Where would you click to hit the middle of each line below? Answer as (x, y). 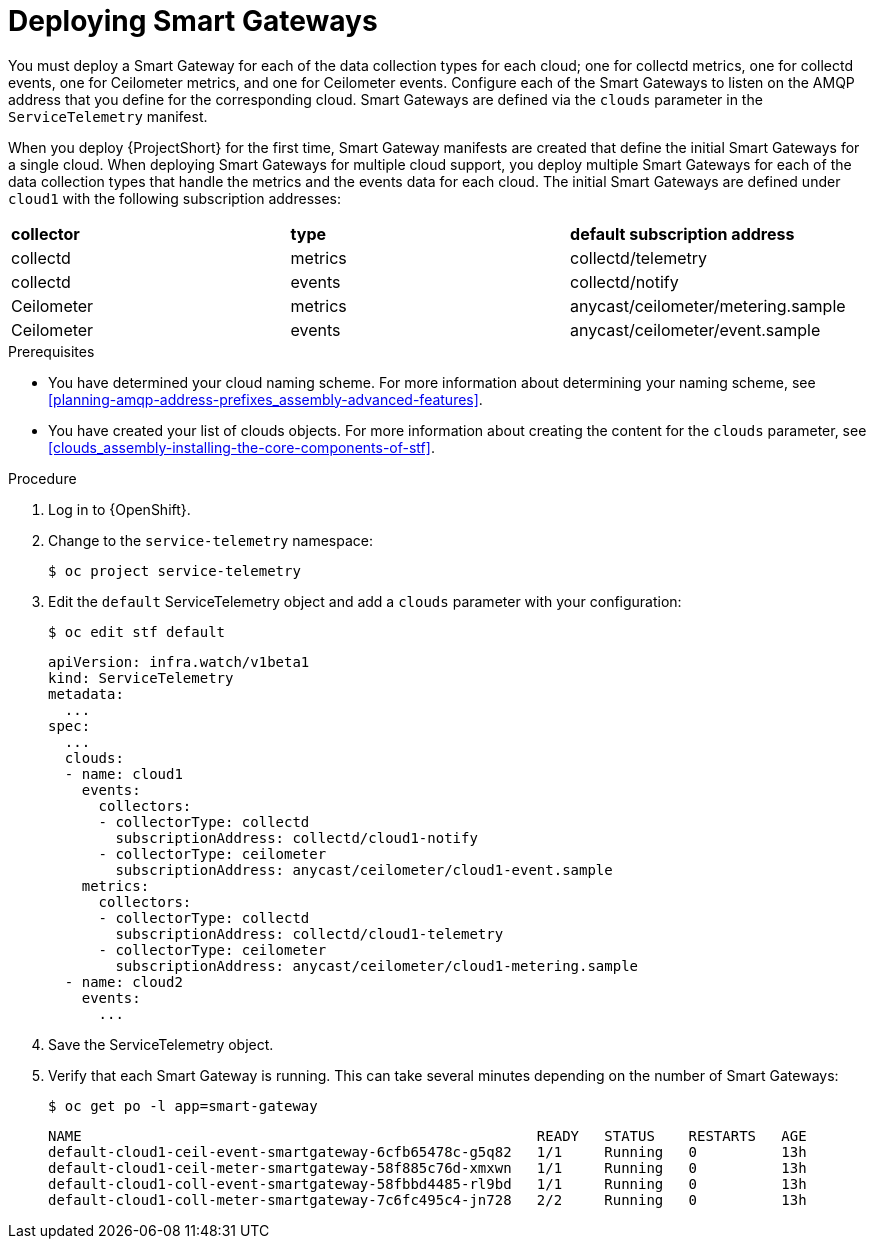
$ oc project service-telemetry (174, 570)
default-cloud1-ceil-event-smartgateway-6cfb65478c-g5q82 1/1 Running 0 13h (427, 1151)
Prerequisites (51, 351)
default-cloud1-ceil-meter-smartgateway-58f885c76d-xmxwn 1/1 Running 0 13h (427, 1167)
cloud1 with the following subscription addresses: (174, 198)
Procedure (42, 478)
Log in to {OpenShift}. (119, 509)
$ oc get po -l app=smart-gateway (183, 1105)
